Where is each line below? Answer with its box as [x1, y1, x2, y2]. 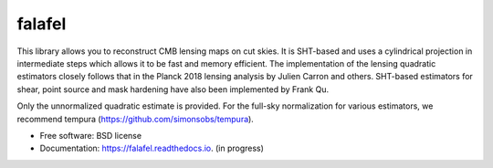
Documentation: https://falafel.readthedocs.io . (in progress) [39, 142, 265, 154]
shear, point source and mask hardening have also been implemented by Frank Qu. [16, 83, 329, 95]
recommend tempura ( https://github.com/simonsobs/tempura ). [16, 113, 255, 124]
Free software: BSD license [39, 130, 142, 141]
